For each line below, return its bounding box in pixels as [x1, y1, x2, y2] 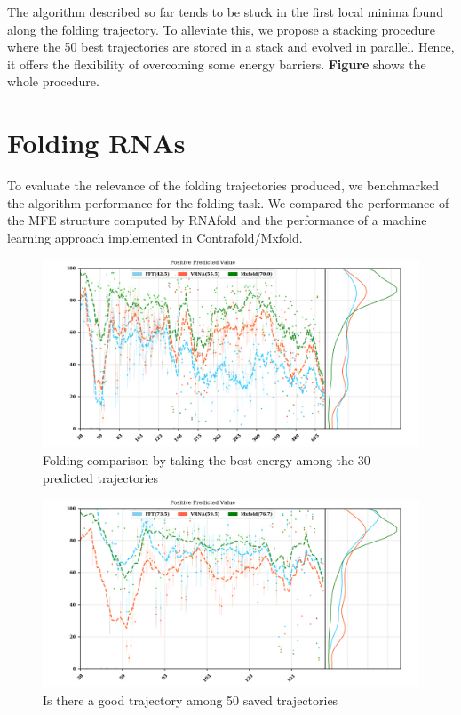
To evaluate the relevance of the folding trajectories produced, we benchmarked [7, 176, 439, 195]
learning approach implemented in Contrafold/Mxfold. [7, 228, 303, 246]
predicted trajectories [43, 468, 159, 486]
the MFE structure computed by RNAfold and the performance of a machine [7, 211, 427, 229]
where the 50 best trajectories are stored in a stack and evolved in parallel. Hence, [7, 37, 455, 56]
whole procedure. [7, 72, 99, 91]
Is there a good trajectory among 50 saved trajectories [43, 690, 338, 709]
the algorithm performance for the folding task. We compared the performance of [7, 193, 449, 212]
